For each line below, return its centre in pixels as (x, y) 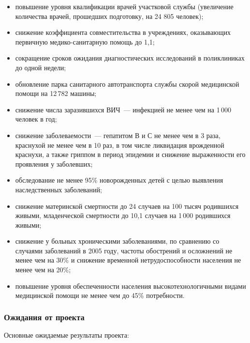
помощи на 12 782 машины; (56, 93)
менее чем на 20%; (43, 270)
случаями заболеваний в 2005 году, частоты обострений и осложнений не (124, 250)
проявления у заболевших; (54, 164)
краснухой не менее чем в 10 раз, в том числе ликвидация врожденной (120, 145)
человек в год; (36, 119)
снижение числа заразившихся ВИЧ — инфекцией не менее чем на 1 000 (123, 109)
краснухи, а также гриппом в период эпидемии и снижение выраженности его (130, 154)
